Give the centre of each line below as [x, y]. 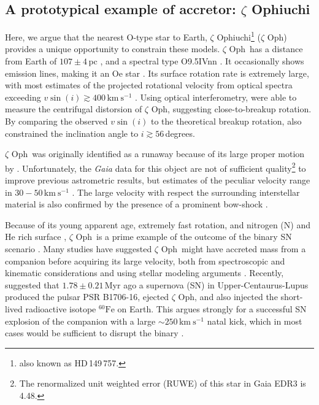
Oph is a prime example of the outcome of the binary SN [184, 237]
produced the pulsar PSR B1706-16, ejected [87, 297]
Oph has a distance [266, 49]
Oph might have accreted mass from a [233, 249]
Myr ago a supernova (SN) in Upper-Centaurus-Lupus [206, 284]
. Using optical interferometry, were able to [216, 97]
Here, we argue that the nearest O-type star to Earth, [106, 37]
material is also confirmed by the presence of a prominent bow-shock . [136, 204]
